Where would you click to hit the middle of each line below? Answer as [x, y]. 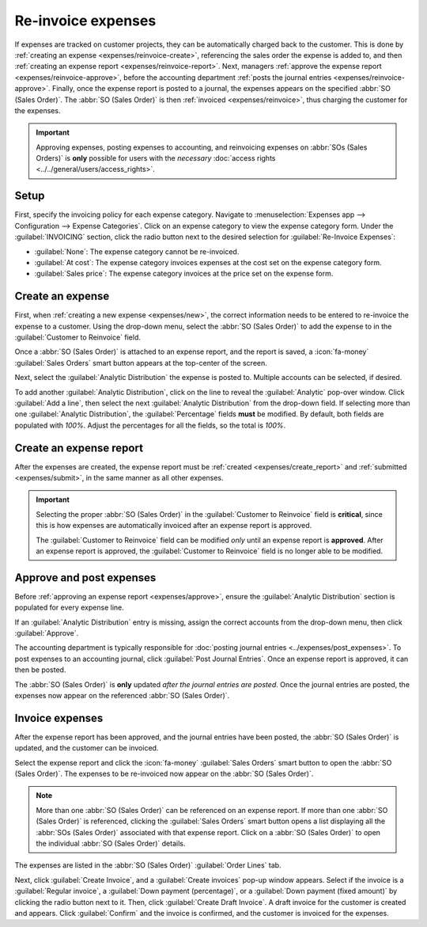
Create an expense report [79, 448]
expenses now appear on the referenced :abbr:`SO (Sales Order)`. [122, 696]
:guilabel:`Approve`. [47, 633]
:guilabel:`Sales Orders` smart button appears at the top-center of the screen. [141, 363]
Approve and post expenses [85, 577]
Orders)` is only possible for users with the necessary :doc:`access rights [156, 158]
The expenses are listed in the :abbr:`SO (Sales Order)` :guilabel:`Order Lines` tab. [148, 865]
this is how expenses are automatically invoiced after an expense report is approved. [174, 526]
